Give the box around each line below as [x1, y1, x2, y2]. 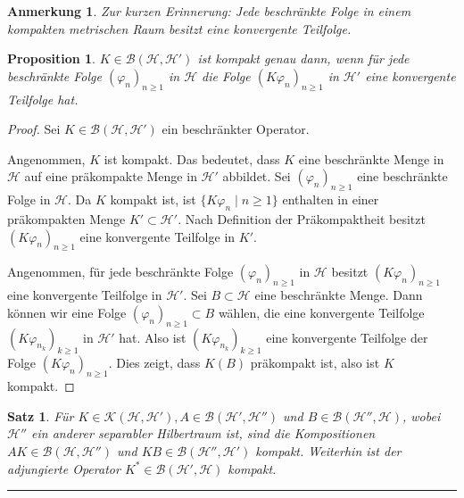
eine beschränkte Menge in [298, 149, 444, 168]
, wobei [402, 406, 441, 425]
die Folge [202, 66, 251, 85]
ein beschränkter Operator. [162, 120, 310, 138]
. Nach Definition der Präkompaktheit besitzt [178, 209, 426, 228]
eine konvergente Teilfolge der [266, 328, 428, 346]
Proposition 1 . [7, 49, 95, 68]
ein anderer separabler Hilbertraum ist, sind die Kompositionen [31, 424, 376, 443]
